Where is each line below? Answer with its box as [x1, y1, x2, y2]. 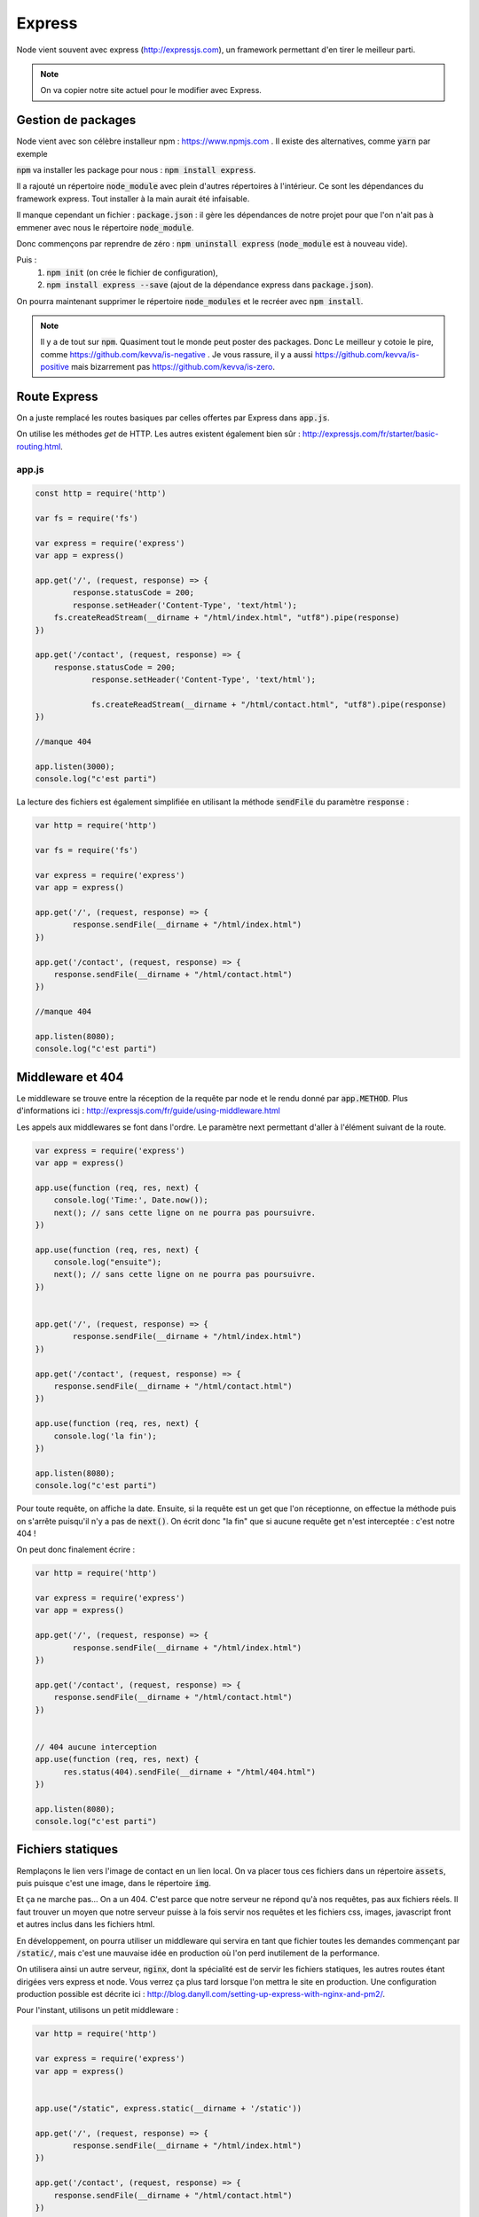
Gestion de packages [16, 113, 137, 128]
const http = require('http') [35, 489, 167, 498]
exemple [16, 148, 48, 159]
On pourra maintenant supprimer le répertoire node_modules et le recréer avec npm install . [16, 295, 364, 306]
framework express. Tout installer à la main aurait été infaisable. [16, 193, 250, 204]
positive [40, 362, 70, 372]
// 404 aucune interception [35, 1742, 157, 1751]
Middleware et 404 [16, 1069, 124, 1085]
